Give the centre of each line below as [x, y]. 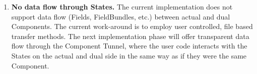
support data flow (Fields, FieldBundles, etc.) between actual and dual [121, 16]
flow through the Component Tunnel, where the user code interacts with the [129, 46]
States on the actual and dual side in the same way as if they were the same [129, 55]
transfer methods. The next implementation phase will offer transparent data [130, 36]
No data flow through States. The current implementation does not [122, 6]
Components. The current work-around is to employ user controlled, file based [132, 26]
